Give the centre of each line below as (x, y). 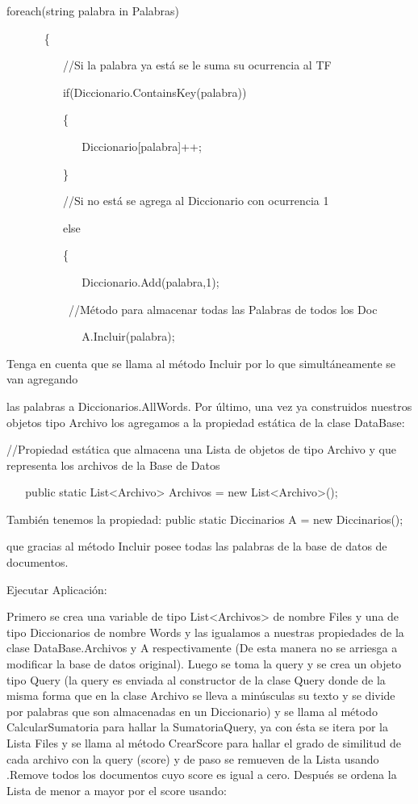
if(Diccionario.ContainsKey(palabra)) (155, 92)
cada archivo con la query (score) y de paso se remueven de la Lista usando (193, 758)
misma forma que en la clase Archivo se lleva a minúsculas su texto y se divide (201, 695)
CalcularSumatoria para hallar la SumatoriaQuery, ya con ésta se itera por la (198, 727)
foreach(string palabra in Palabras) (93, 10)
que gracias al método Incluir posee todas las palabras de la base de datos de (197, 546)
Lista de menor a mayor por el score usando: (117, 790)
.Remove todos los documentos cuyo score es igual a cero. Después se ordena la (202, 775)
